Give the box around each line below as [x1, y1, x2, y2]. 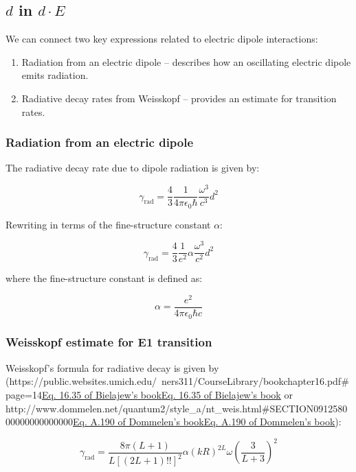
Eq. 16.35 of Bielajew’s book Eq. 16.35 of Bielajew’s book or [41, 387, 293, 401]
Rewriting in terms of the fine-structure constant [5, 217, 211, 231]
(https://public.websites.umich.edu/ [5, 374, 157, 388]
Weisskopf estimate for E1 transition [5, 333, 212, 351]
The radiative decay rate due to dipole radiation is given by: [5, 161, 260, 175]
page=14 [5, 387, 42, 401]
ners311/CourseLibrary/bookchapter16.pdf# [161, 374, 349, 388]
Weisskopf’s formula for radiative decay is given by [5, 360, 219, 375]
